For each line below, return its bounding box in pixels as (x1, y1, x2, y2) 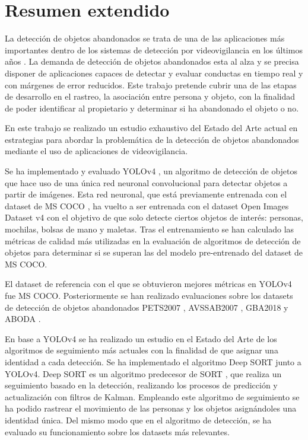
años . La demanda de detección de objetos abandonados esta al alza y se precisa (5, 55, 299, 68)
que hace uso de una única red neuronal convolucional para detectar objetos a (5, 176, 288, 189)
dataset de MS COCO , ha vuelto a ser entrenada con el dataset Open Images (5, 199, 289, 212)
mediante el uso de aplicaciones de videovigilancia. (5, 145, 188, 157)
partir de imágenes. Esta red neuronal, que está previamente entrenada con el (5, 188, 287, 200)
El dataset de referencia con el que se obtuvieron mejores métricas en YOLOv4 (5, 278, 292, 290)
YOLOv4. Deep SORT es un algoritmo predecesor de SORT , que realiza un (5, 367, 282, 380)
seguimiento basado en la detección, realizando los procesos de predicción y (5, 379, 278, 391)
